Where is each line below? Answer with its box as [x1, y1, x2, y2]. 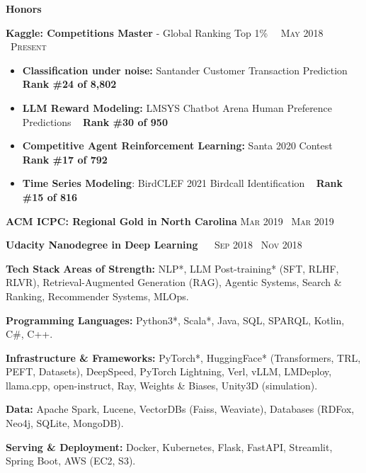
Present [10, 39, 47, 54]
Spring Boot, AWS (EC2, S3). [6, 453, 136, 468]
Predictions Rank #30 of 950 [22, 114, 168, 129]
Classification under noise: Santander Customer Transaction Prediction [22, 62, 348, 77]
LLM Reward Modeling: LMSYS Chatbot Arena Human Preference [22, 100, 333, 115]
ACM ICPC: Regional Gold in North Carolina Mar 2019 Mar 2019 [6, 213, 334, 228]
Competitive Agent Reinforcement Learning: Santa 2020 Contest [22, 138, 333, 153]
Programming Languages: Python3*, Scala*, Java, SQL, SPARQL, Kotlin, [6, 312, 345, 327]
